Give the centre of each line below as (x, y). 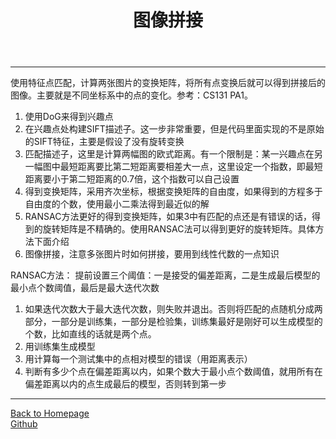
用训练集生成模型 (60, 347)
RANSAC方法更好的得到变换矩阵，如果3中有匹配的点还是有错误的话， (168, 217)
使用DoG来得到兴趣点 (69, 117)
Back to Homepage (50, 413)
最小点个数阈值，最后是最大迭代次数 (85, 288)
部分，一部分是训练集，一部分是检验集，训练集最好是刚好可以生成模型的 (173, 322)
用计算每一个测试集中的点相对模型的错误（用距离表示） (138, 359)
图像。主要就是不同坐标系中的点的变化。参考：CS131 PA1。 (131, 95)
